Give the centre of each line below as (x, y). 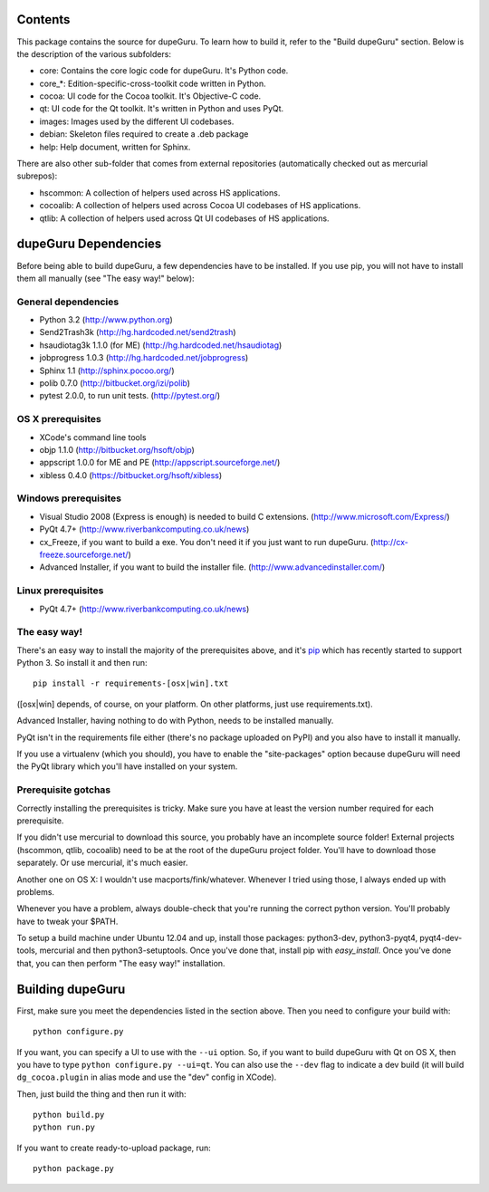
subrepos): (37, 176)
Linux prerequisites (60, 591)
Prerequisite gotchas (64, 790)
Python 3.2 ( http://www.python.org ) (106, 320)
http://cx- (391, 542)
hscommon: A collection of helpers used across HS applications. (160, 192)
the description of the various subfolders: (94, 53)
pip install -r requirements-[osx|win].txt (131, 683)
